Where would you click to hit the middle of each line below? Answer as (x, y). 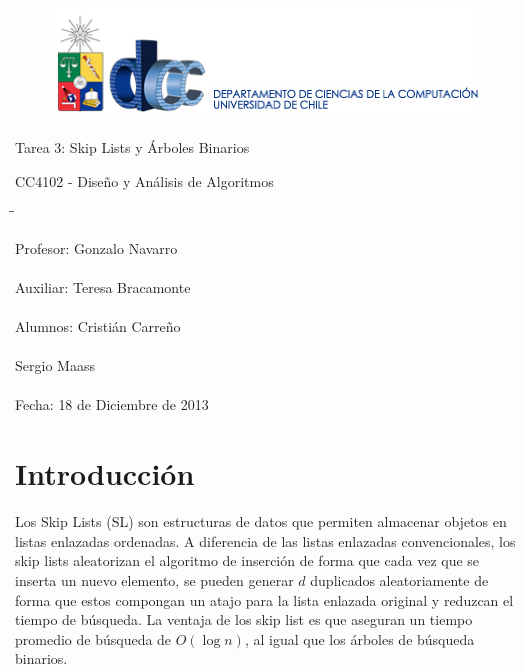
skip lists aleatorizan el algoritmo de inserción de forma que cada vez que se (247, 560)
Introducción (105, 473)
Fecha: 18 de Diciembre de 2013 (112, 404)
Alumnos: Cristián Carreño (98, 326)
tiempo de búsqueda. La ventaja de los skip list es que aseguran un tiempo (244, 619)
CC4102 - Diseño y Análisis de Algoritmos (144, 180)
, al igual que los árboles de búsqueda (359, 638)
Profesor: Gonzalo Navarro (96, 247)
